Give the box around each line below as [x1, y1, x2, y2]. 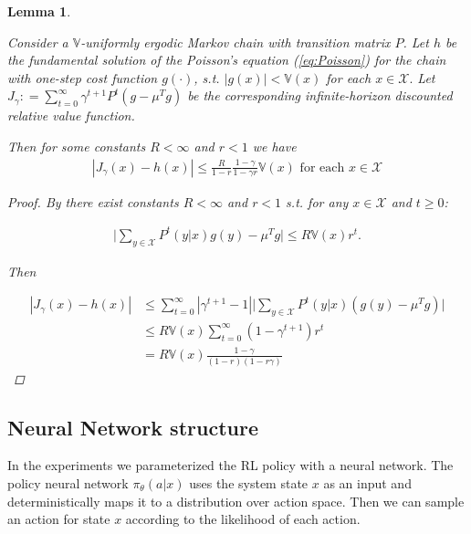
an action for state [7, 509, 110, 529]
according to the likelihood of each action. [125, 509, 361, 529]
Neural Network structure [7, 413, 258, 441]
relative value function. [7, 106, 135, 125]
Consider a [7, 32, 68, 51]
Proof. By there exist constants [7, 192, 179, 211]
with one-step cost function [7, 68, 158, 87]
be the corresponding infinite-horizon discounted [187, 86, 453, 105]
